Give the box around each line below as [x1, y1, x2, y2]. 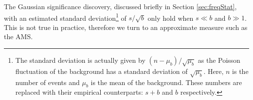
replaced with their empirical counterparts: [15, 87, 143, 97]
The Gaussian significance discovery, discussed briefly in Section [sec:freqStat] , [4, 1, 237, 11]
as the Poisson [198, 55, 240, 65]
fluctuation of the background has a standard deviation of [15, 66, 188, 76]
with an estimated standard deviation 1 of [4, 11, 126, 23]
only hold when [147, 13, 194, 23]
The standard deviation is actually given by [15, 55, 145, 65]
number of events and [15, 77, 80, 87]
